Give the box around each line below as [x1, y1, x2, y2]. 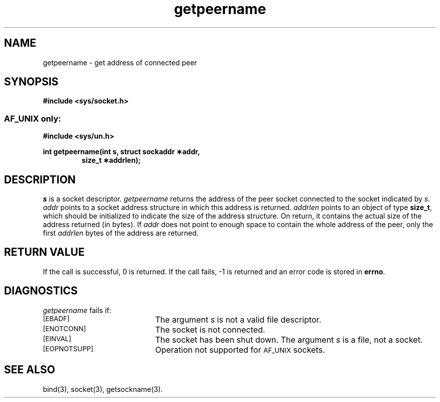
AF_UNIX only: [4, 113, 61, 124]
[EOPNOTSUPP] [43, 344, 93, 353]
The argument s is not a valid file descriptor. [155, 314, 321, 325]
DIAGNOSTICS [4, 284, 78, 297]
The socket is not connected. [155, 324, 265, 335]
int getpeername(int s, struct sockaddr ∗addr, [43, 147, 200, 156]
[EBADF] [43, 314, 70, 323]
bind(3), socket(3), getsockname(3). [43, 384, 163, 393]
